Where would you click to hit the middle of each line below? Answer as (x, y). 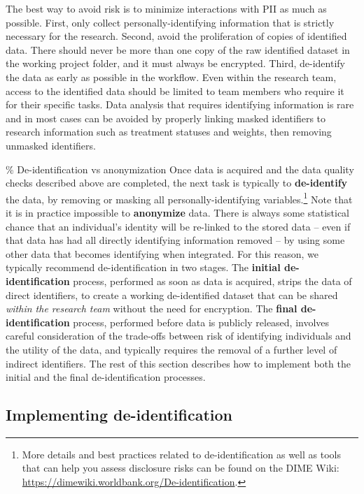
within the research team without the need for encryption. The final (152, 308)
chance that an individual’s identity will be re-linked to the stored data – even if (178, 226)
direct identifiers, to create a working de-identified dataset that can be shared (172, 295)
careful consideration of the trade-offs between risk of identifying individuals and (178, 336)
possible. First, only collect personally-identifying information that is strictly (170, 22)
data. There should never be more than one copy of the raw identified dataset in (178, 49)
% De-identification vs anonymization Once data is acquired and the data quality (180, 169)
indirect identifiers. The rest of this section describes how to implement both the (178, 363)
